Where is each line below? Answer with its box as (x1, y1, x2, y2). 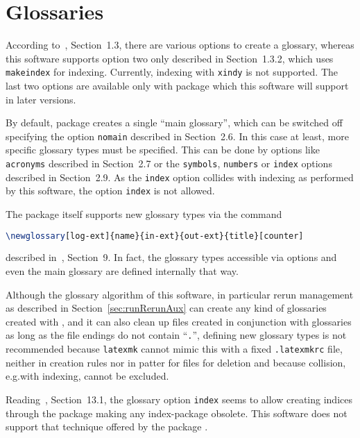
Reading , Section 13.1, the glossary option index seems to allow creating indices (6, 391, 352, 406)
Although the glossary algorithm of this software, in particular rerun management (6, 287, 354, 301)
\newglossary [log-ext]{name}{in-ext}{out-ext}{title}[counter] (6, 230, 304, 241)
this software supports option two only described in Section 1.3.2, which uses (6, 51, 334, 65)
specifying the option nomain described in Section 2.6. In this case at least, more (6, 128, 349, 143)
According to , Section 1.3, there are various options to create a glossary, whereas (6, 37, 354, 52)
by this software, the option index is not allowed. (6, 183, 215, 198)
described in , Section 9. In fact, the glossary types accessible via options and (6, 250, 337, 264)
